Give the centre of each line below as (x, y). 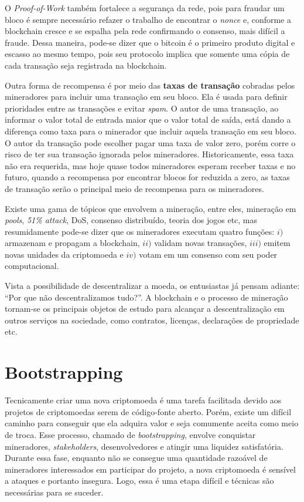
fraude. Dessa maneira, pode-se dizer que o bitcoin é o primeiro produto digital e (150, 42)
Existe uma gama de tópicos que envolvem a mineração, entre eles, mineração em (151, 208)
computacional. (32, 266)
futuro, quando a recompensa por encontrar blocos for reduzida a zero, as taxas (147, 177)
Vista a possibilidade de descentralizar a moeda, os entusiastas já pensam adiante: (152, 286)
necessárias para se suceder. (54, 492)
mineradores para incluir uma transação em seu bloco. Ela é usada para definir (146, 97)
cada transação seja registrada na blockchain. (86, 65)
